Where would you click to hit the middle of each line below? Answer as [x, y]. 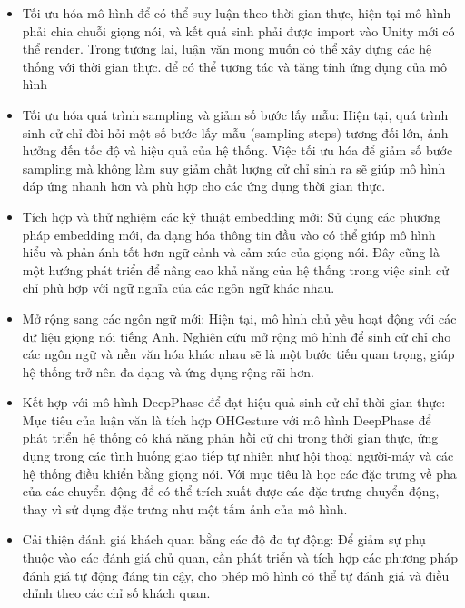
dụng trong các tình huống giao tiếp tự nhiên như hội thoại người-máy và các [238, 456]
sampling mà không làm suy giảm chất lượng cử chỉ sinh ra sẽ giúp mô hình [234, 168]
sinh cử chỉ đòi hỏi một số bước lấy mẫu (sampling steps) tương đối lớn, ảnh [235, 132]
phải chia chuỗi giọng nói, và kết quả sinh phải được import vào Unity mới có [238, 30]
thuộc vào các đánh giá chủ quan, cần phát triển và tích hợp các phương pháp [240, 558]
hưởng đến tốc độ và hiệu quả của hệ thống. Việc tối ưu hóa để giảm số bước [237, 150]
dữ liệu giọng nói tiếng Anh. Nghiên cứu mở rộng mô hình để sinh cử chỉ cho [237, 336]
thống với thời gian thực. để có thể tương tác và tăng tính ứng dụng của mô [234, 66]
